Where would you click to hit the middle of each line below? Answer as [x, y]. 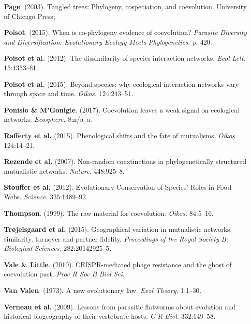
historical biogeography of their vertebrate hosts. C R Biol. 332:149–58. [110, 316]
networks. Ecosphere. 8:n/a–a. [48, 119]
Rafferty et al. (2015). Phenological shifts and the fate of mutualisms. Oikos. [120, 135]
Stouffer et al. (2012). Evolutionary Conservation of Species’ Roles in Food [118, 187]
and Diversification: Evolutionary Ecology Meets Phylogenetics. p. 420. [108, 41]
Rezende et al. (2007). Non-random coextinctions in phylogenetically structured [125, 161]
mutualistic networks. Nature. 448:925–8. [64, 170]
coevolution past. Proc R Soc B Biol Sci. [64, 274]
